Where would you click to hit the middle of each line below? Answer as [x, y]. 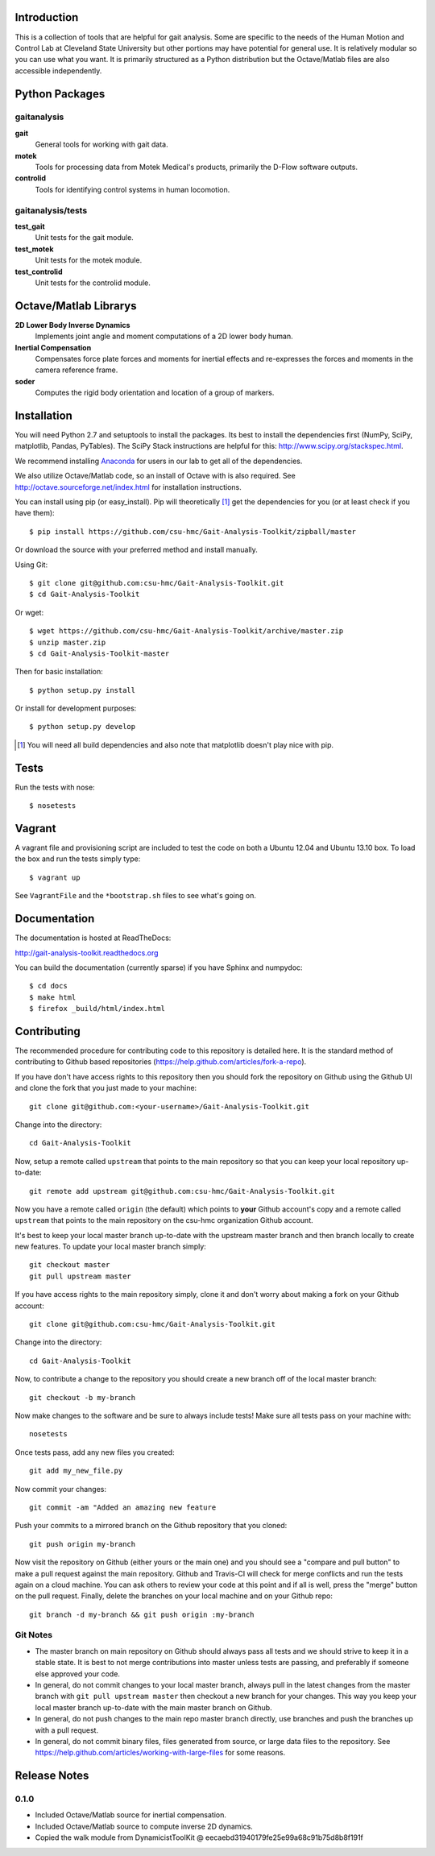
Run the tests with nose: [55, 787]
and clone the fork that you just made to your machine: [106, 1088]
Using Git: [31, 565]
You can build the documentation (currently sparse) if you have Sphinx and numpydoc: [159, 967]
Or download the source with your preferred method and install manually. [136, 550]
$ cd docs [48, 986]
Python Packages [60, 94]
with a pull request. [67, 1730]
